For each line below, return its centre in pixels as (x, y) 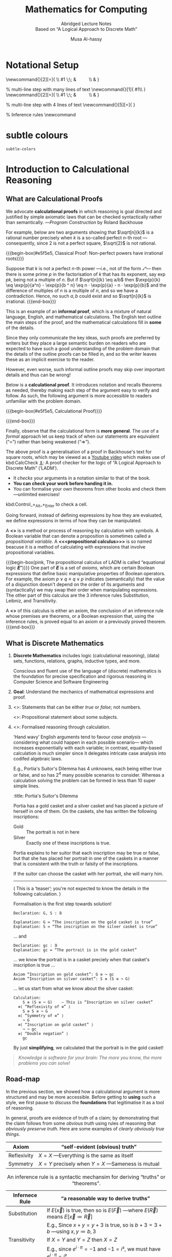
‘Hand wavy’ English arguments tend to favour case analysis (77, 737)
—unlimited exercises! (36, 494)
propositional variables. (30, 553)
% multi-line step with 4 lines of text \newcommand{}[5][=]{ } (71, 105)
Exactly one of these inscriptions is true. (68, 843)
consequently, (21, 243)
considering (26, 742)
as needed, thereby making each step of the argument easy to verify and (83, 390)
